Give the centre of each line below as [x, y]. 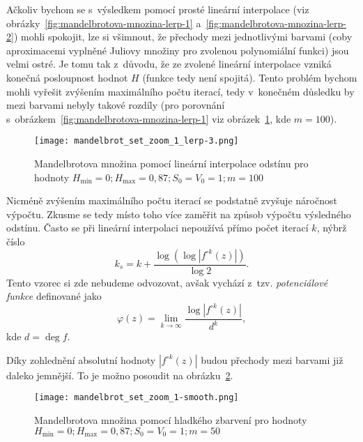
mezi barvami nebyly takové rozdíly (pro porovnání [116, 105]
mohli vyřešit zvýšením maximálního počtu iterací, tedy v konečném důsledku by [180, 91]
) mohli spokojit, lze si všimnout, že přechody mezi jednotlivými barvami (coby [183, 37]
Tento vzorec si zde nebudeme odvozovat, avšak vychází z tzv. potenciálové [167, 282]
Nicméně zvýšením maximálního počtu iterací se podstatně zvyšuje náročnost [172, 200]
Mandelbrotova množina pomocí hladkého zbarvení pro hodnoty [171, 420]
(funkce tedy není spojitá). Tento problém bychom [250, 77]
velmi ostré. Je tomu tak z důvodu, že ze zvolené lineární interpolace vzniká [169, 64]
